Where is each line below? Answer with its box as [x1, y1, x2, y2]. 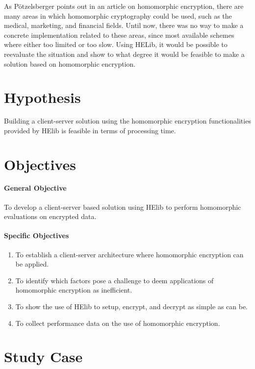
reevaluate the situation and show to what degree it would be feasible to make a [4, 49, 245, 59]
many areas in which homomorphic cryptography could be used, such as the [4, 10, 232, 21]
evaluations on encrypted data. [4, 211, 97, 221]
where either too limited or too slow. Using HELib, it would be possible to [4, 39, 228, 49]
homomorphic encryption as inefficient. [15, 285, 132, 295]
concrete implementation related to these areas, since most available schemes [4, 29, 234, 40]
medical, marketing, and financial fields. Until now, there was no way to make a [4, 20, 244, 30]
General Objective [4, 183, 67, 193]
